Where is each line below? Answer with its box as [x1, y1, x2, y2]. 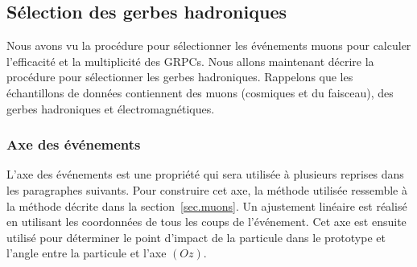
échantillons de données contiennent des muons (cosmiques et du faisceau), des [6, 84, 394, 101]
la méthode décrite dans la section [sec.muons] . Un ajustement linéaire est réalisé [6, 197, 407, 214]
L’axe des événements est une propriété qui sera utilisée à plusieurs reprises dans [6, 166, 404, 183]
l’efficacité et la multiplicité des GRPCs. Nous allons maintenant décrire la [6, 52, 374, 69]
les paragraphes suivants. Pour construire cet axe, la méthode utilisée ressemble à [6, 181, 407, 198]
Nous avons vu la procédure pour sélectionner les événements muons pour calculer [6, 37, 411, 54]
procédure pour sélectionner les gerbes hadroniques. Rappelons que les [6, 68, 353, 85]
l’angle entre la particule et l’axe [6, 244, 167, 261]
